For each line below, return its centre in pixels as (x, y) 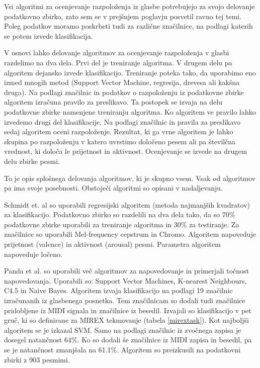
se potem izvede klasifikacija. (49, 35)
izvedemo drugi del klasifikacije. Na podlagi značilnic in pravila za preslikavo (122, 121)
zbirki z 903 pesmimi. (37, 359)
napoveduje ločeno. (33, 254)
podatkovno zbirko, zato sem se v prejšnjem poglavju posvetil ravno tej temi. (123, 16)
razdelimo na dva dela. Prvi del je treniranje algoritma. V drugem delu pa (118, 62)
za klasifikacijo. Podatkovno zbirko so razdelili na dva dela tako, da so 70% (120, 214)
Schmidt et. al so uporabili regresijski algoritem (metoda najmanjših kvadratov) (127, 204)
